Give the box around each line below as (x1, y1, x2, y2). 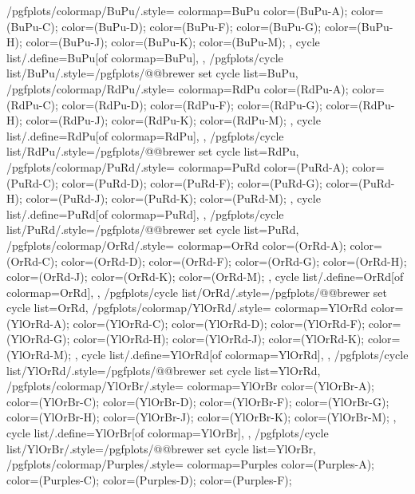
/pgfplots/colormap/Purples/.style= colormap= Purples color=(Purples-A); (6, 456, 374, 472)
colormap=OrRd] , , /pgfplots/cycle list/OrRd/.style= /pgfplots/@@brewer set (6, 283, 388, 300)
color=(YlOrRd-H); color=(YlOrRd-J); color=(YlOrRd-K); (73, 330, 365, 347)
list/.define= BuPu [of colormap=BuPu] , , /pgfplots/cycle (6, 49, 283, 65)
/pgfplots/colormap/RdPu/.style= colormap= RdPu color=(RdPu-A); (6, 80, 349, 97)
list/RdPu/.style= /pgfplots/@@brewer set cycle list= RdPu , (6, 143, 299, 160)
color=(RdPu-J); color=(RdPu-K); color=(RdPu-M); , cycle (26, 112, 321, 128)
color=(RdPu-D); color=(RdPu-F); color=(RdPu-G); (61, 96, 322, 113)
